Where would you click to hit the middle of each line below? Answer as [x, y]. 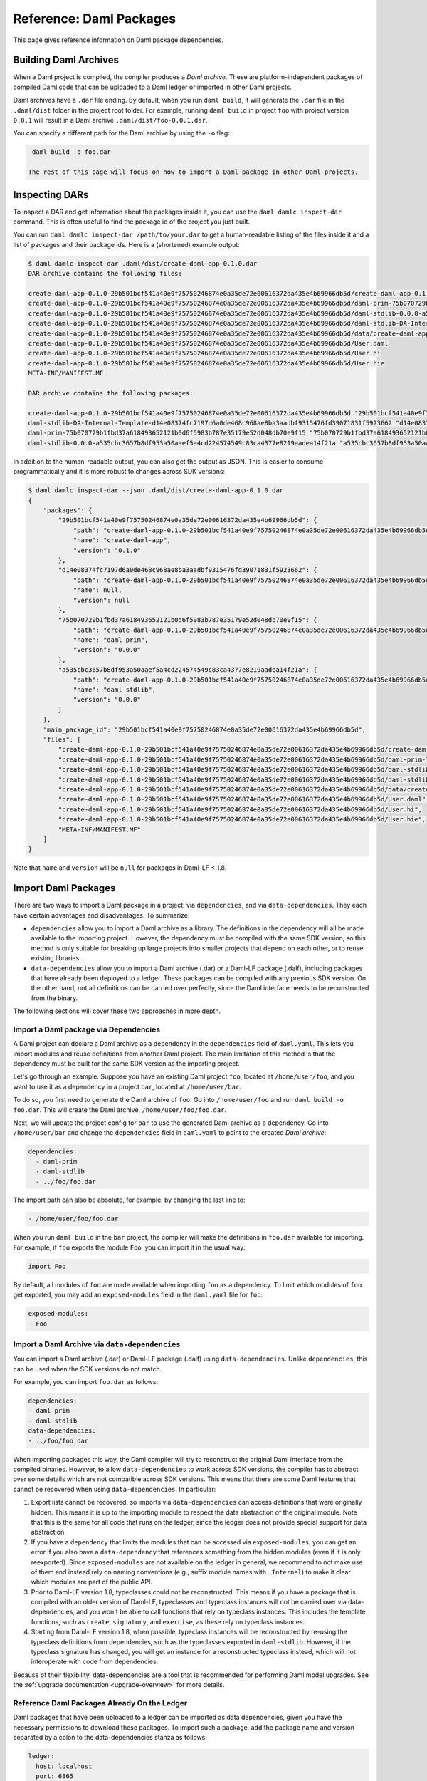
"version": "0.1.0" [107, 550]
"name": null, [97, 590]
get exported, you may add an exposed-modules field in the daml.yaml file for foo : [138, 1295]
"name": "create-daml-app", [122, 540]
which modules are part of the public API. [92, 1582]
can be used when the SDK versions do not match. [88, 1369]
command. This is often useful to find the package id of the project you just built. [132, 222]
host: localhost [64, 1766]
